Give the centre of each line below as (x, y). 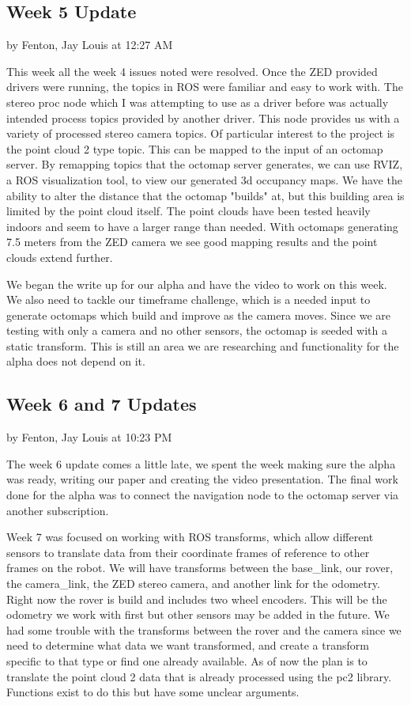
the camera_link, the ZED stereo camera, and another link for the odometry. (193, 584)
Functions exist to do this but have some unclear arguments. (153, 692)
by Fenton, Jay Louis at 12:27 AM (90, 45)
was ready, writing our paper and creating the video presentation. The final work (202, 479)
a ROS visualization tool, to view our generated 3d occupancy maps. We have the (204, 179)
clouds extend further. (60, 257)
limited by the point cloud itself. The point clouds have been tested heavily (189, 211)
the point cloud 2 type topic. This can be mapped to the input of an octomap (195, 148)
